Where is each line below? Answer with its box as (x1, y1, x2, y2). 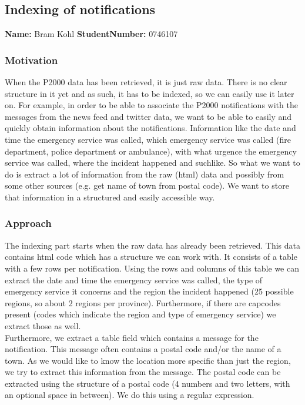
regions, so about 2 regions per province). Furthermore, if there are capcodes (5, 296, 281, 309)
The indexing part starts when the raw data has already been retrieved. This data (5, 239, 300, 251)
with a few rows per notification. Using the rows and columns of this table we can (5, 262, 299, 274)
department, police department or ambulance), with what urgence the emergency (5, 145, 297, 157)
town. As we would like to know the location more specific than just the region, (5, 354, 291, 366)
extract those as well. (5, 319, 81, 332)
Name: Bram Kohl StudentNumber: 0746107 (5, 28, 178, 40)
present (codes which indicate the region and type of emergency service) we (5, 308, 276, 320)
